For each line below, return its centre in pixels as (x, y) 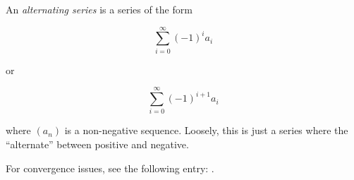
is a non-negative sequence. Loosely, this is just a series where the (206, 130)
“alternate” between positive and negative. (97, 144)
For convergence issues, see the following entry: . (110, 168)
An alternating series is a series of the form (99, 9)
